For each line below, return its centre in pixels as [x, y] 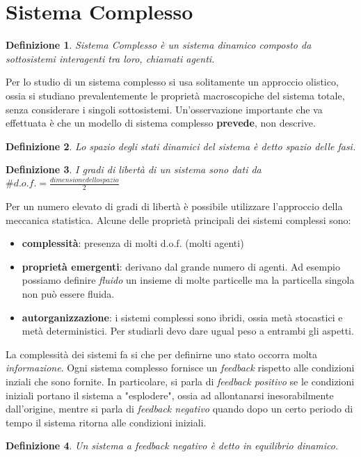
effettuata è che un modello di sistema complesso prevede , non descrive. [161, 123]
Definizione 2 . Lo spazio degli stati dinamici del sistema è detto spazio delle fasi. [181, 146]
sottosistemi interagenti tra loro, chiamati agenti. [110, 58]
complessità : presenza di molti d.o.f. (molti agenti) [133, 243]
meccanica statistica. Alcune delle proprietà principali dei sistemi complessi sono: [178, 219]
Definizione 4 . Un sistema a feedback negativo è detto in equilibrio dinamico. [172, 446]
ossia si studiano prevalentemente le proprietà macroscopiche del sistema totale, [175, 95]
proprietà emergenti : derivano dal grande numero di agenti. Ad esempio [181, 266]
